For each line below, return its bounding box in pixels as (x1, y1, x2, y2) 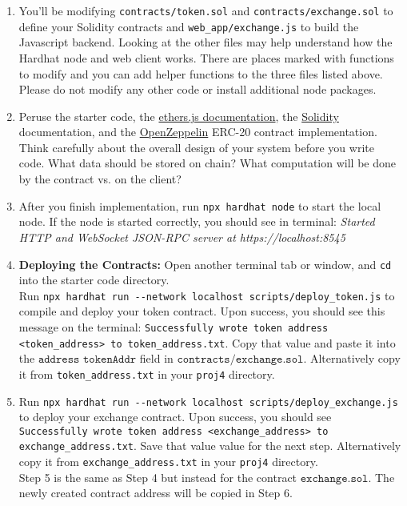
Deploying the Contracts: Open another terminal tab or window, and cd (18, 255, 392, 272)
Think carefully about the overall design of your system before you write (18, 139, 374, 155)
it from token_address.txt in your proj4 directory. (18, 365, 275, 382)
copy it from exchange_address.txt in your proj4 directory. (18, 453, 318, 470)
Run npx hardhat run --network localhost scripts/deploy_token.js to (18, 287, 395, 303)
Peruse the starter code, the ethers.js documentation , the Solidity (18, 107, 339, 124)
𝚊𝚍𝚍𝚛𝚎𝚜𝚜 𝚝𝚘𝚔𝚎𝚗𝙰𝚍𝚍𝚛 (38, 354, 137, 366)
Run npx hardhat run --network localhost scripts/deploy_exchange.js (18, 392, 398, 409)
